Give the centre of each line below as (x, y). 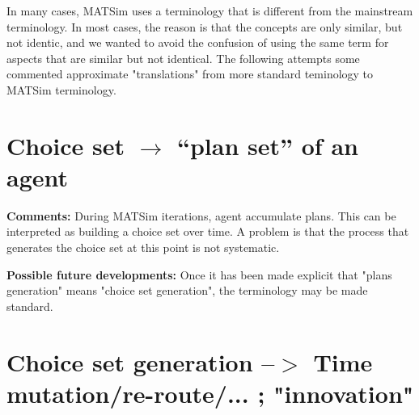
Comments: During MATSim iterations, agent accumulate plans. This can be (201, 215)
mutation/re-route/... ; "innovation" (210, 393)
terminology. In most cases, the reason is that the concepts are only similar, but (205, 26)
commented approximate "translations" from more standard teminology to (190, 74)
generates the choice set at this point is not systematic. (143, 247)
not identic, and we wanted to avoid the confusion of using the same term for (198, 42)
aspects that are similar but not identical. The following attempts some (183, 58)
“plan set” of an (267, 145)
